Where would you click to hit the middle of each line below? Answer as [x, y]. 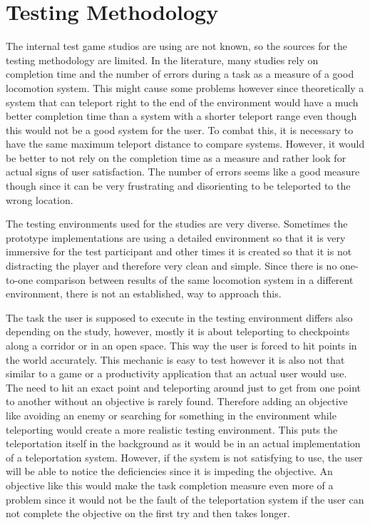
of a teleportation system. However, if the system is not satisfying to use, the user [184, 457]
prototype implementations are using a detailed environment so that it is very [176, 237]
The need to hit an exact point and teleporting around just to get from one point [184, 387]
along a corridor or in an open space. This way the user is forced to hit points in [181, 345]
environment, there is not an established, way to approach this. [144, 294]
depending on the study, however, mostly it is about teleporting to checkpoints [178, 331]
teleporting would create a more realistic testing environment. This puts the [172, 429]
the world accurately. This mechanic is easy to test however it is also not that [175, 359]
